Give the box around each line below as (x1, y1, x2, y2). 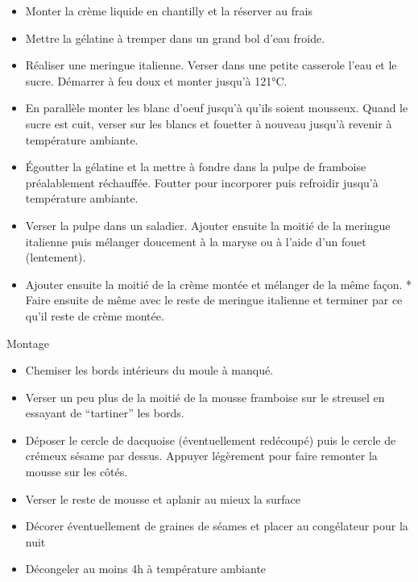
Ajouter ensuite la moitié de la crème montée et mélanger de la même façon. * (25, 275, 412, 292)
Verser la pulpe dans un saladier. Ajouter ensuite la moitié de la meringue (25, 216, 391, 233)
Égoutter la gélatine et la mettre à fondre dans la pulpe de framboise (25, 158, 366, 175)
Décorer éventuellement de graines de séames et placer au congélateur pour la (25, 517, 408, 534)
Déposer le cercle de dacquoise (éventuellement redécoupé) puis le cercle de (25, 431, 396, 448)
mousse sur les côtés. (25, 463, 128, 480)
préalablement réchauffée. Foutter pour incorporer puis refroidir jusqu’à (25, 174, 379, 191)
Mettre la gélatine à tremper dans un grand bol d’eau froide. (25, 29, 325, 46)
